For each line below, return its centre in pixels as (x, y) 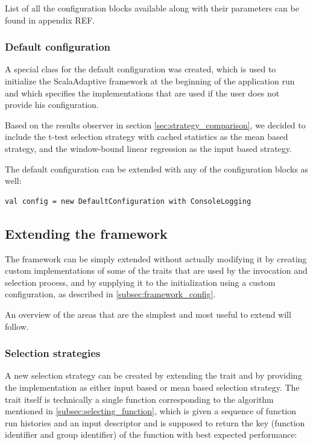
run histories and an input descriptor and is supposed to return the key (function (155, 422)
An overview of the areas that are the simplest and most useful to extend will (148, 314)
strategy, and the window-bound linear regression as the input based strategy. (148, 148)
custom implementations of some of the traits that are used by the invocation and (156, 270)
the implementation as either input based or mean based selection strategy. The (152, 387)
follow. (17, 326)
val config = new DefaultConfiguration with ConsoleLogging (128, 201)
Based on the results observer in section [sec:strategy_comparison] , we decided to (155, 125)
